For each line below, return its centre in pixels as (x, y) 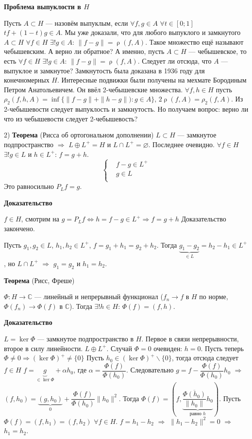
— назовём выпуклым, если (87, 23)
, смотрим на (40, 219)
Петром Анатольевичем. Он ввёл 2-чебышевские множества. (93, 89)
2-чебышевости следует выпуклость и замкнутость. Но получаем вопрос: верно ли (126, 109)
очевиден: (168, 348)
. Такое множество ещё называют (194, 42)
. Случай (119, 348)
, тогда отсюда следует (205, 358)
